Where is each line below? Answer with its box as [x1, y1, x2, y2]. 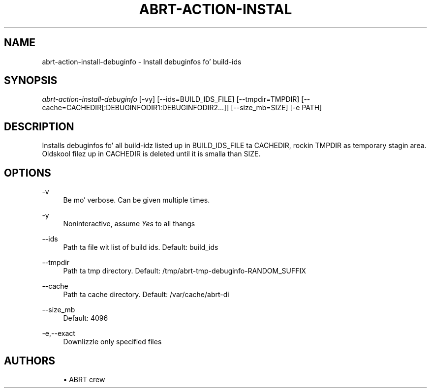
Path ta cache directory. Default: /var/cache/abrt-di [63, 290, 229, 299]
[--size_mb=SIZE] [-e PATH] [231, 103, 322, 112]
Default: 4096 [63, 314, 108, 323]
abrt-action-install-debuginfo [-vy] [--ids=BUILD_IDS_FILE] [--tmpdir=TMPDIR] [42, 95, 300, 104]
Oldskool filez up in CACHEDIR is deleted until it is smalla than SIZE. [42, 150, 261, 158]
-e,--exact [42, 329, 75, 338]
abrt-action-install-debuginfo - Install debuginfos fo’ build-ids [42, 57, 242, 66]
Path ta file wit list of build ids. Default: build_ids [63, 243, 218, 252]
